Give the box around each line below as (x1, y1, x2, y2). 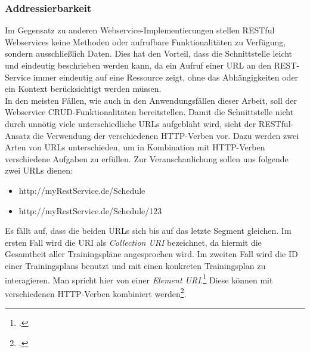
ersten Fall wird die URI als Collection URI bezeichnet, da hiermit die (5, 236, 262, 248)
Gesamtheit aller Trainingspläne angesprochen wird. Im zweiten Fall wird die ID (5, 248, 298, 260)
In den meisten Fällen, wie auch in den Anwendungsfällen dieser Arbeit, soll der (5, 94, 297, 106)
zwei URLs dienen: (5, 164, 73, 177)
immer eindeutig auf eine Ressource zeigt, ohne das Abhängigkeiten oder (33, 70, 299, 83)
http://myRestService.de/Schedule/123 (18, 204, 162, 217)
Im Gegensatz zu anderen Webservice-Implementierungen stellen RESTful (5, 24, 275, 36)
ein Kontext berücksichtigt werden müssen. (5, 82, 162, 95)
